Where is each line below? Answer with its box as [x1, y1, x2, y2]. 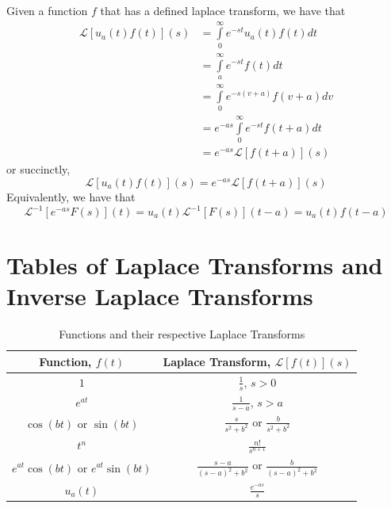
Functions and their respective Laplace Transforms [59, 326, 305, 342]
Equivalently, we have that [6, 188, 136, 204]
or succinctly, [6, 161, 71, 178]
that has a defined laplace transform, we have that [100, 2, 346, 18]
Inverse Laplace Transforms [6, 280, 313, 312]
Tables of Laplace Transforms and [6, 249, 383, 281]
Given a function [6, 2, 88, 18]
